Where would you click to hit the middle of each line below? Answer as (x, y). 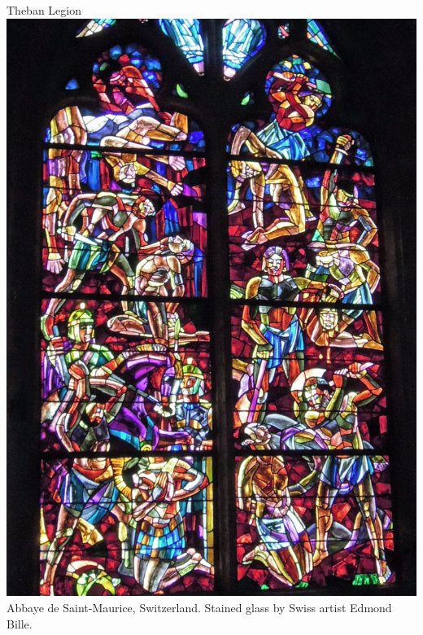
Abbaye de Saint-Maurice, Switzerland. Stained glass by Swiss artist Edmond (199, 608)
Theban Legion (44, 10)
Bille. (20, 623)
